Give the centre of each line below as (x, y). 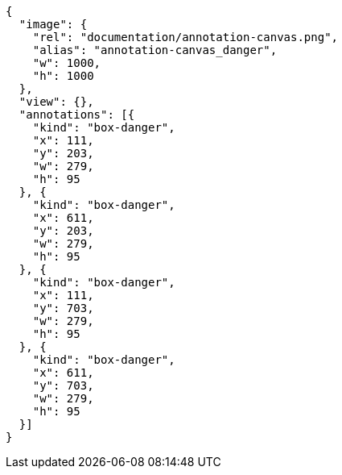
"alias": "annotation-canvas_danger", (155, 50)
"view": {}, (56, 102)
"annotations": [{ (77, 115)
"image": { (53, 24)
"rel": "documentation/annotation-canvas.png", (185, 37)
